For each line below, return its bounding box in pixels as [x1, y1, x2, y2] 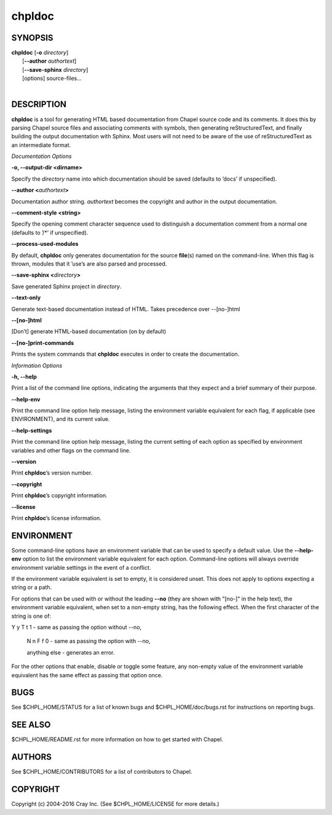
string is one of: [11, 612, 52, 620]
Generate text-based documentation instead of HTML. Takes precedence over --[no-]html [11, 305, 240, 313]
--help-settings [11, 427, 52, 434]
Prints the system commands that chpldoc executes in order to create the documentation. [11, 350, 240, 358]
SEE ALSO [11, 720, 51, 730]
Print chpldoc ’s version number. [11, 469, 93, 476]
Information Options [11, 361, 63, 369]
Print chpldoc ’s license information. [11, 514, 101, 522]
